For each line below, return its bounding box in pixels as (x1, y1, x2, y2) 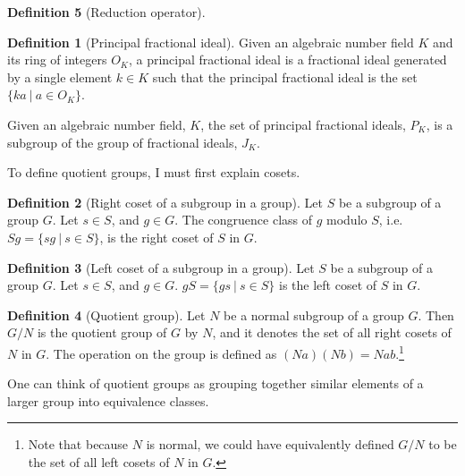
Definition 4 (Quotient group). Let (7, 305, 206, 324)
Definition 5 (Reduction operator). (7, 3, 206, 21)
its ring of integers (7, 50, 107, 69)
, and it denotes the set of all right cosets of (212, 323, 452, 342)
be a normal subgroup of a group (224, 305, 404, 324)
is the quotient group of (37, 323, 167, 342)
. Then (418, 305, 454, 324)
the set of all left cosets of (28, 452, 170, 471)
